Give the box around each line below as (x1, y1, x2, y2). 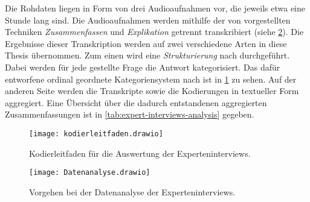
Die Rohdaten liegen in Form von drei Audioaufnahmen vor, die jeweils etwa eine (5, 2, 305, 14)
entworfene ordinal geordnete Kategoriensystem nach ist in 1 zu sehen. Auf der (5, 72, 297, 85)
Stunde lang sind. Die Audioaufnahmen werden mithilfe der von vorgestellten (5, 13, 291, 26)
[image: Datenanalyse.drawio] (29, 168, 150, 177)
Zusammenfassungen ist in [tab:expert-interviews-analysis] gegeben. (5, 108, 254, 121)
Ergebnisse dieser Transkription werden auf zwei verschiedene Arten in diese (5, 37, 287, 49)
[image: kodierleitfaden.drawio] (29, 129, 163, 138)
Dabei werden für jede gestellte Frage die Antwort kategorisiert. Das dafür (5, 60, 280, 73)
